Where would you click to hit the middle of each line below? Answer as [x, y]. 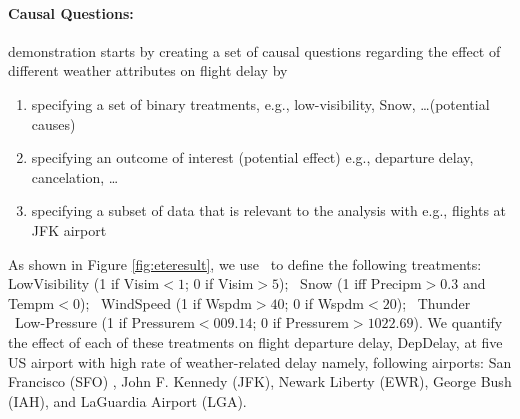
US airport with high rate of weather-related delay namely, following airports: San [260, 361]
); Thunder [433, 302]
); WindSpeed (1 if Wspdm [165, 302]
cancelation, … [75, 176]
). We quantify [458, 322]
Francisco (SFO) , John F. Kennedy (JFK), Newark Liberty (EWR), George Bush [260, 381]
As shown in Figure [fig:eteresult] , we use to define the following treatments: [245, 263]
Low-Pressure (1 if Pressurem [104, 322]
